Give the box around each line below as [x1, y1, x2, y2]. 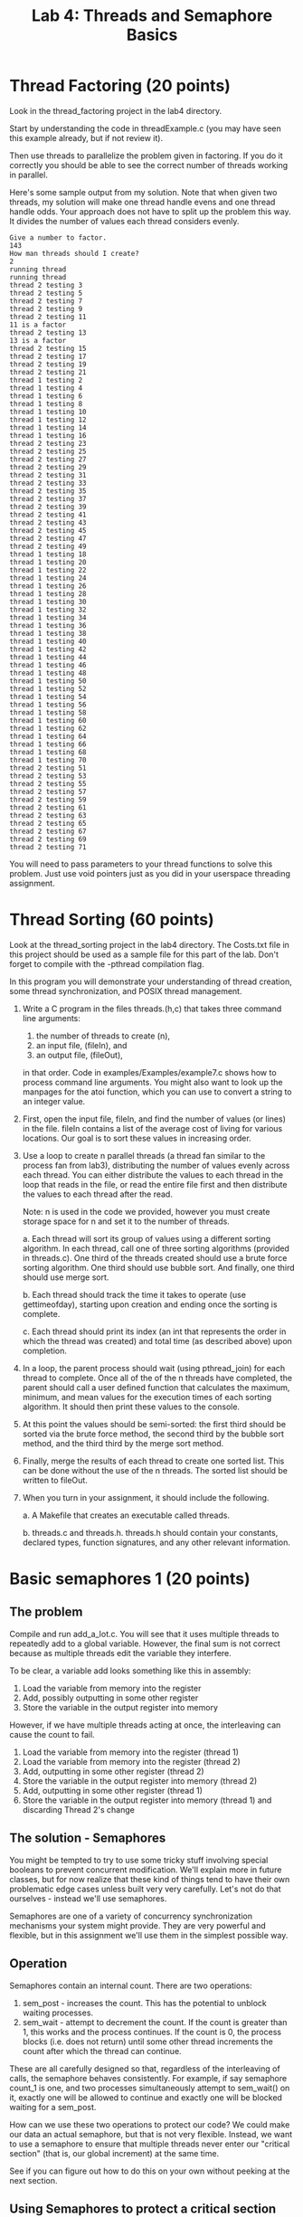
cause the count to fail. [9, 1729, 95, 1739]
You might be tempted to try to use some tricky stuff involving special [9, 1854, 269, 1865]
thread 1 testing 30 [9, 597, 88, 606]
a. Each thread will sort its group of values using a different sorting [22, 1233, 271, 1244]
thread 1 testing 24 [9, 573, 88, 583]
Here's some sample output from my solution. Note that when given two [9, 186, 278, 197]
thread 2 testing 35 [9, 486, 88, 496]
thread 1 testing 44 [9, 652, 88, 661]
